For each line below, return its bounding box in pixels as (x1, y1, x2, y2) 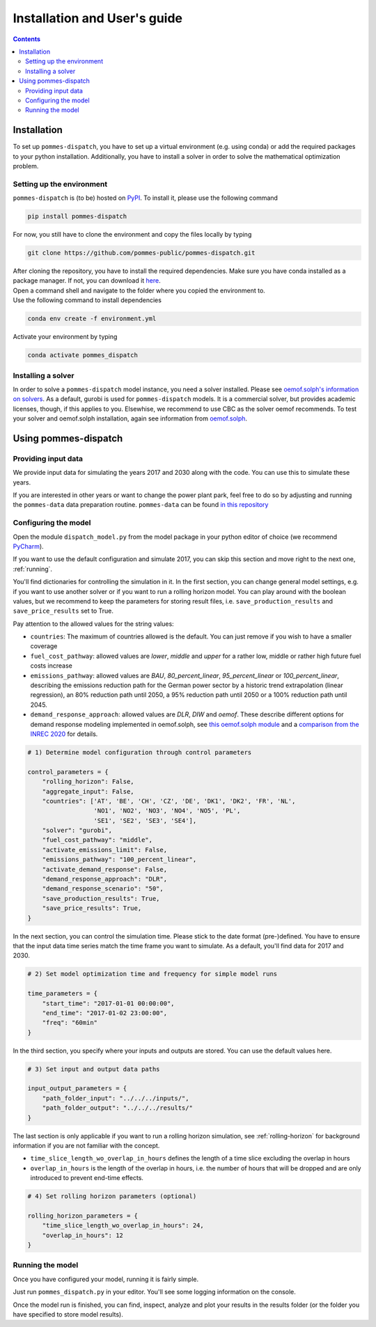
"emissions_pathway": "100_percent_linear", (42, 856, 197, 863)
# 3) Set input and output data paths (27, 1065, 160, 1073)
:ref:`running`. (13, 565, 52, 573)
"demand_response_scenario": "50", (42, 885, 164, 893)
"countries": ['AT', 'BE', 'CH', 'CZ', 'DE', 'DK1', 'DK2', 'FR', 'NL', (42, 797, 296, 805)
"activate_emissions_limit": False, (42, 846, 167, 854)
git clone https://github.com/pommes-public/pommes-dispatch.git (27, 249, 256, 257)
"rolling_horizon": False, (42, 778, 135, 786)
